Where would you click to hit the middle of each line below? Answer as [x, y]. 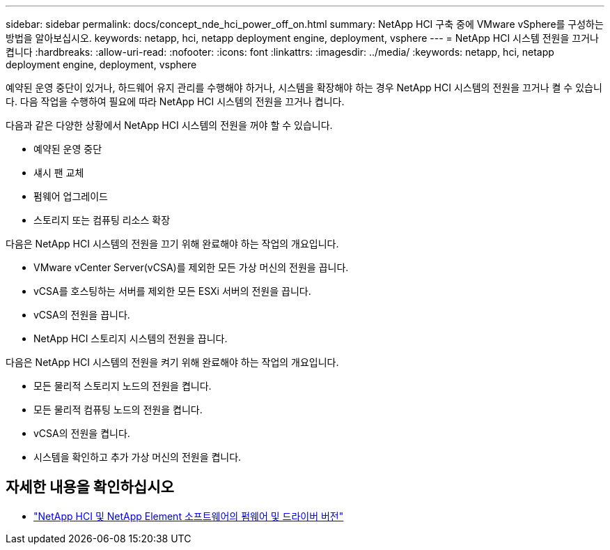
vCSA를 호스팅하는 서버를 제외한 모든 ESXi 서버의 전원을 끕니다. [172, 291]
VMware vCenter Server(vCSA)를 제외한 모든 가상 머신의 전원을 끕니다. [191, 267]
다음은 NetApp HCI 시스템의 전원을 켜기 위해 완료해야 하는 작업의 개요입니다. [172, 362]
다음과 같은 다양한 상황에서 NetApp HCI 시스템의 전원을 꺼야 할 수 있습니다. [169, 125]
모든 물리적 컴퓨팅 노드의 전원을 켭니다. [118, 410]
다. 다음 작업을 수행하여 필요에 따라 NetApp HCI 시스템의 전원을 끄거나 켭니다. [175, 101]
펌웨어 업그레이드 [71, 196]
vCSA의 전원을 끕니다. [82, 315]
